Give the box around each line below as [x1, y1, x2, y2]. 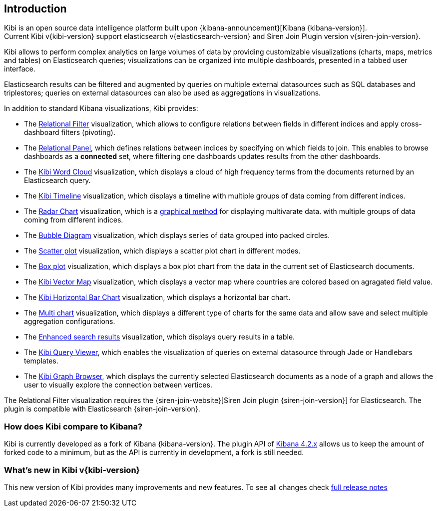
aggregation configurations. [24, 317, 115, 326]
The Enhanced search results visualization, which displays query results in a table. [24, 332, 295, 341]
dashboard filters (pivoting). [24, 128, 116, 137]
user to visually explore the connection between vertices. [24, 380, 212, 389]
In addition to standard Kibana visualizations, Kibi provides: [4, 104, 198, 113]
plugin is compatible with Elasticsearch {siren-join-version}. [4, 404, 200, 413]
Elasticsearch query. [24, 176, 91, 185]
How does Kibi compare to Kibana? [4, 421, 143, 431]
